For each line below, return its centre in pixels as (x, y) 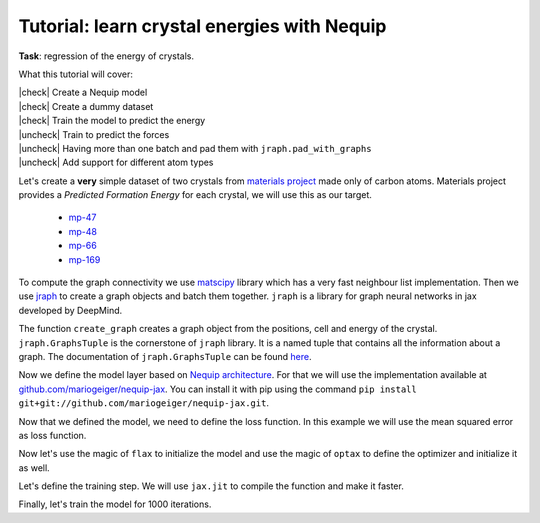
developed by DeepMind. (70, 310)
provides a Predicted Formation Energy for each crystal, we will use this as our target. (195, 195)
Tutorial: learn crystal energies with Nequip (202, 26)
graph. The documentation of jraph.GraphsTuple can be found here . (165, 356)
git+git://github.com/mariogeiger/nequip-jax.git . (144, 403)
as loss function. (52, 435)
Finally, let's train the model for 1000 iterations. (115, 504)
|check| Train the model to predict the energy (112, 121)
